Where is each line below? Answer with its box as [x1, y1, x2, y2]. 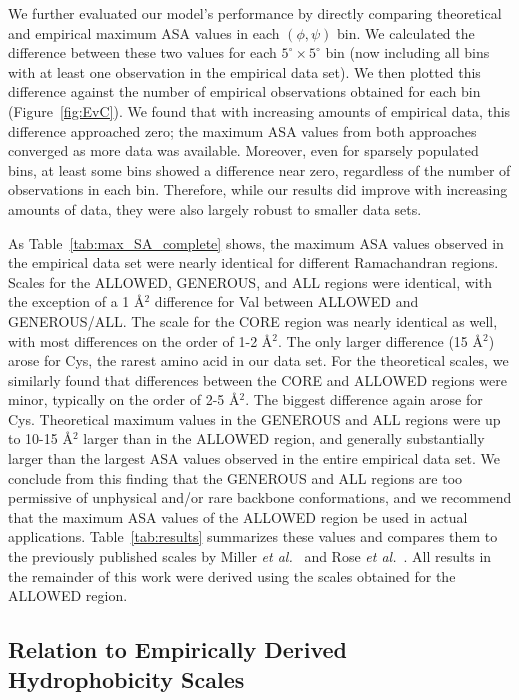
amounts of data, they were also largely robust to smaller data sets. [8, 198, 422, 219]
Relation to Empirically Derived [8, 634, 347, 665]
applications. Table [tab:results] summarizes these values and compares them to [8, 526, 498, 547]
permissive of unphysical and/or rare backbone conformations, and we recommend [8, 487, 512, 508]
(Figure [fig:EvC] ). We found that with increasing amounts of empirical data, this [8, 100, 511, 121]
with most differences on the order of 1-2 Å [8, 330, 273, 351]
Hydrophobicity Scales [8, 663, 245, 694]
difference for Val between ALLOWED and [154, 291, 419, 312]
